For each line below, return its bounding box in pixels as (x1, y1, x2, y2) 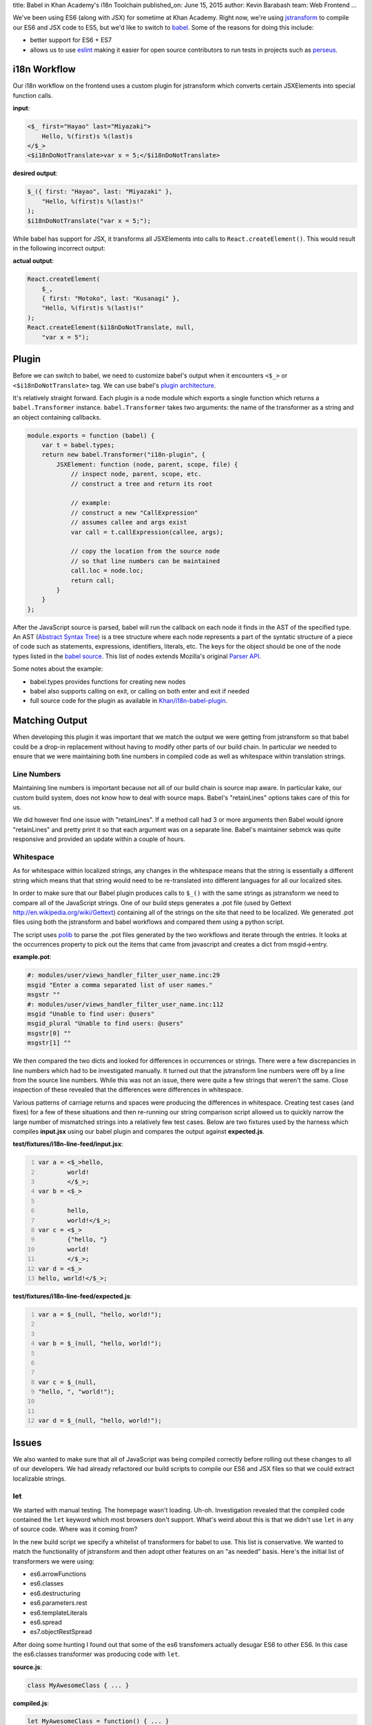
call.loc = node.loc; (70, 566, 144, 575)
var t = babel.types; (41, 442, 115, 449)
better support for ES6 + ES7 (30, 36, 112, 44)
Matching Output (12, 715, 87, 727)
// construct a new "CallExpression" (70, 509, 198, 517)
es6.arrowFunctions (30, 1570, 87, 1578)
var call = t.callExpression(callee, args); (70, 528, 224, 536)
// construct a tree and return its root (70, 480, 213, 488)
